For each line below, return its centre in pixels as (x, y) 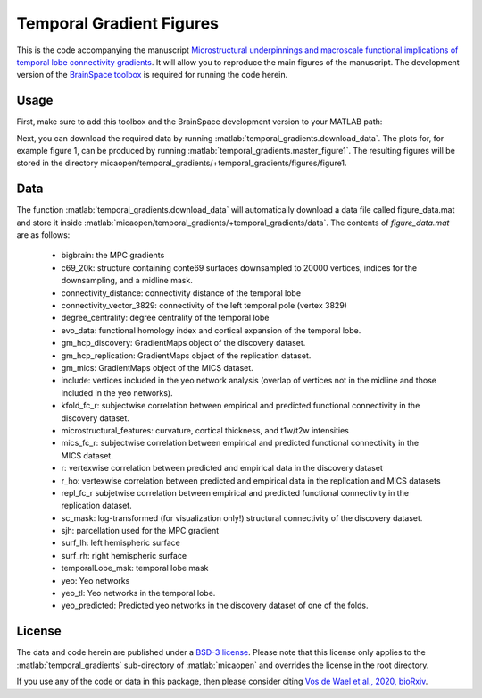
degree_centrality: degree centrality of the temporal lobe (165, 318)
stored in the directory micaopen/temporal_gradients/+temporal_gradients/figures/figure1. (182, 163)
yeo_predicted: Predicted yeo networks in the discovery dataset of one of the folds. (215, 605)
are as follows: (43, 235)
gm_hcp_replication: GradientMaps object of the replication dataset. (186, 355)
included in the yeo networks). (117, 392)
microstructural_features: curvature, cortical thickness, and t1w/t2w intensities (205, 430)
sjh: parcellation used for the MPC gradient (140, 531)
